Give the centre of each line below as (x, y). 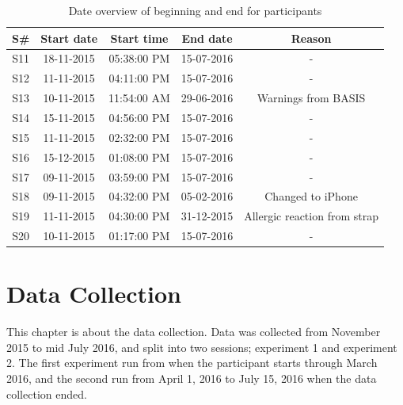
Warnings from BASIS (311, 98)
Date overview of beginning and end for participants (195, 10)
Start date (69, 38)
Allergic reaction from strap (311, 216)
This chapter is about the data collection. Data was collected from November (194, 332)
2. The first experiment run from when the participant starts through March (192, 363)
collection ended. (47, 394)
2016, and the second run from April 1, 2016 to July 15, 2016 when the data (192, 378)
